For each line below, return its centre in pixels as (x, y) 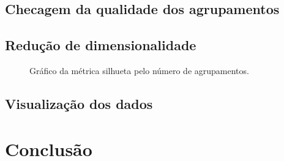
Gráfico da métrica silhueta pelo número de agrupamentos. (139, 70)
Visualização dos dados (79, 103)
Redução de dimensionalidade (101, 45)
